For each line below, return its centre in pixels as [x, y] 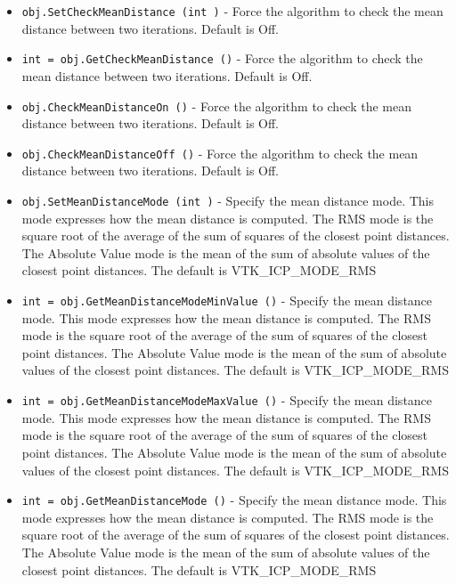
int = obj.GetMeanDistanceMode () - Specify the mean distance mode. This [234, 500]
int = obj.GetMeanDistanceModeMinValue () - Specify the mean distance [227, 301]
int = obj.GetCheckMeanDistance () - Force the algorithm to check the [222, 58]
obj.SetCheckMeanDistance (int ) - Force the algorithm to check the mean [232, 11]
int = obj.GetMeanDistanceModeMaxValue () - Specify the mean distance [227, 400]
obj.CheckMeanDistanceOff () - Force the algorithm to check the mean [220, 153]
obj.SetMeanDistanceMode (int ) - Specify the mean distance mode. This [228, 200]
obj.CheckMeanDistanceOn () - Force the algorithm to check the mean [216, 106]
